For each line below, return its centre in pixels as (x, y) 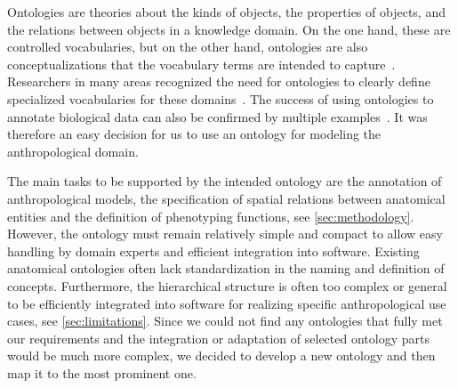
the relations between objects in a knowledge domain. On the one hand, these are (229, 29)
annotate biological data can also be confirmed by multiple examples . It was (217, 116)
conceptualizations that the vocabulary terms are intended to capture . (201, 64)
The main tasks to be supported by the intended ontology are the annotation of (225, 181)
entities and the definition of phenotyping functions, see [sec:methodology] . (211, 216)
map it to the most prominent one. (102, 372)
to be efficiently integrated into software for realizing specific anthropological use (227, 303)
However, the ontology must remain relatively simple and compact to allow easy (225, 234)
